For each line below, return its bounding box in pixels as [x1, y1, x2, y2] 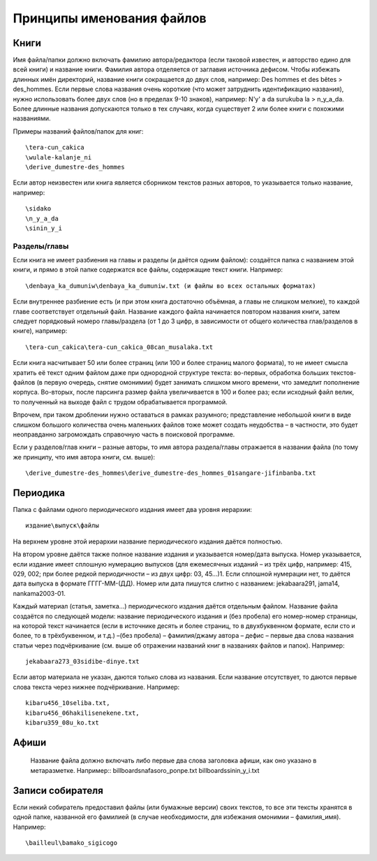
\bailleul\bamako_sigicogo [25, 839, 118, 846]
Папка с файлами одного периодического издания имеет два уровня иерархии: [13, 506, 253, 513]
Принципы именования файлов [13, 10, 207, 26]
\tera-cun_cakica [25, 143, 84, 152]
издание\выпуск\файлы [25, 522, 99, 529]
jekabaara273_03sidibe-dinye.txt [25, 657, 140, 666]
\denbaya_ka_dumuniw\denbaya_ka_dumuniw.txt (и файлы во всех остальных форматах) [25, 282, 316, 290]
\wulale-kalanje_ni [25, 153, 92, 161]
